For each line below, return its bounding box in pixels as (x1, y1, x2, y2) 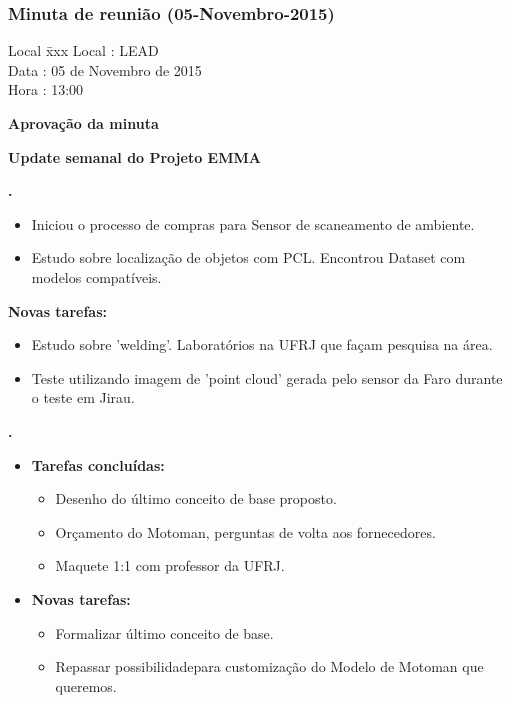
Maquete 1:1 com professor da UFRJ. (55, 555, 285, 576)
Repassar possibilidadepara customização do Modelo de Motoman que (55, 656, 484, 677)
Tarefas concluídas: (31, 454, 165, 475)
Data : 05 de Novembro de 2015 (8, 59, 202, 80)
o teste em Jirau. (31, 387, 135, 408)
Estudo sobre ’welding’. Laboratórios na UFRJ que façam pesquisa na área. (31, 334, 493, 355)
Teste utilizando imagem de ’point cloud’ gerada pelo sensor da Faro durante (31, 367, 503, 388)
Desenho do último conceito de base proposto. (55, 488, 337, 509)
